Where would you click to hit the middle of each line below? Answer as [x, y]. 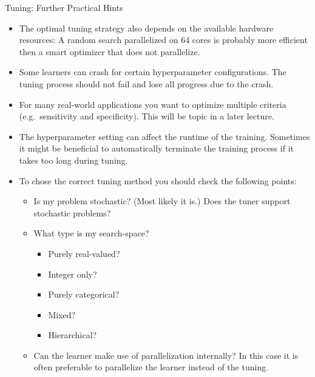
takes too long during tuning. [73, 160]
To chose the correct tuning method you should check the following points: [158, 180]
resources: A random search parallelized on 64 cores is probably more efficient [163, 40]
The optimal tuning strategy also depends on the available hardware [146, 28]
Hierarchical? [73, 335]
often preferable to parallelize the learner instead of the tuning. [151, 367]
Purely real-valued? [84, 253]
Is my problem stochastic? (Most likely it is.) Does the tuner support [162, 201]
